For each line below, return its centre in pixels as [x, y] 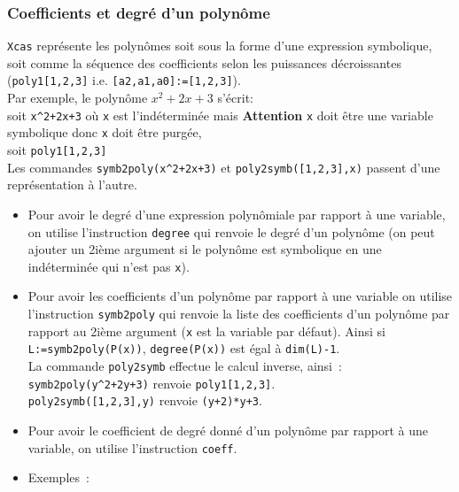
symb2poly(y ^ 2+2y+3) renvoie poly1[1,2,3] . [152, 383]
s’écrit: [235, 98]
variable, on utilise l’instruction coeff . [132, 447]
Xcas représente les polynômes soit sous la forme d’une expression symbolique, [220, 46]
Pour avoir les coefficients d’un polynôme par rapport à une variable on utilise [240, 296]
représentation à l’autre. [72, 184]
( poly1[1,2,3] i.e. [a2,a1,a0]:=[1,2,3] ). [124, 80]
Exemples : [58, 477]
